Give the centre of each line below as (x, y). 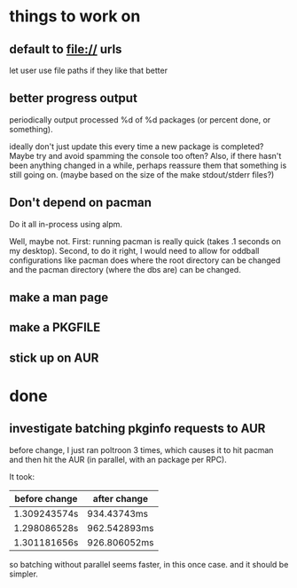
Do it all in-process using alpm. (66, 224)
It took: (22, 476)
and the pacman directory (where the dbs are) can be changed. (125, 269)
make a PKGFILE (55, 327)
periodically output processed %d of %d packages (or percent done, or (140, 119)
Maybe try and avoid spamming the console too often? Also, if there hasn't (145, 155)
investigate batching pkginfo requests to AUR (137, 429)
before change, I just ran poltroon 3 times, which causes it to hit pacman (141, 449)
